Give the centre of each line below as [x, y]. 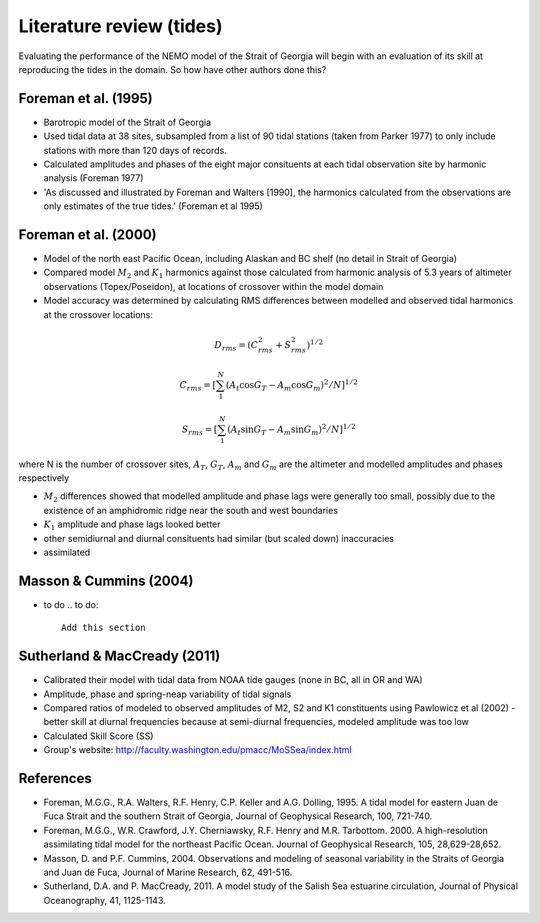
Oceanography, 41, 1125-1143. [105, 900]
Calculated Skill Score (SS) [98, 736]
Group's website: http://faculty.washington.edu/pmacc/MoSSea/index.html [197, 750]
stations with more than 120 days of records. [135, 150]
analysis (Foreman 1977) [93, 178]
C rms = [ [198, 386]
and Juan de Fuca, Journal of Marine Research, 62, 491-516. [168, 872]
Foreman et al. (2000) [87, 234]
